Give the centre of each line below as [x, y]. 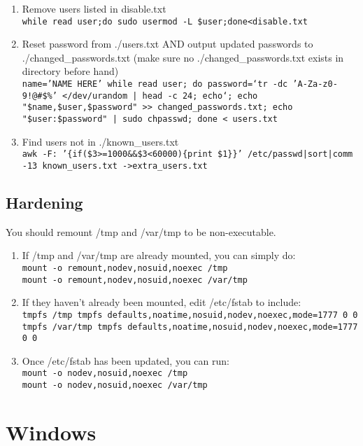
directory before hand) [70, 71]
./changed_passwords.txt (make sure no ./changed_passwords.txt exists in [183, 57]
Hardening [44, 202]
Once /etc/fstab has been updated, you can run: [126, 360]
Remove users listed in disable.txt [94, 8]
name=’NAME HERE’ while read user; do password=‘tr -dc [155, 84]
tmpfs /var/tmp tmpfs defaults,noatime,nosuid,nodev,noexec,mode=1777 [190, 327]
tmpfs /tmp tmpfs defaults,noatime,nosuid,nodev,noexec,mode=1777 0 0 [190, 315]
